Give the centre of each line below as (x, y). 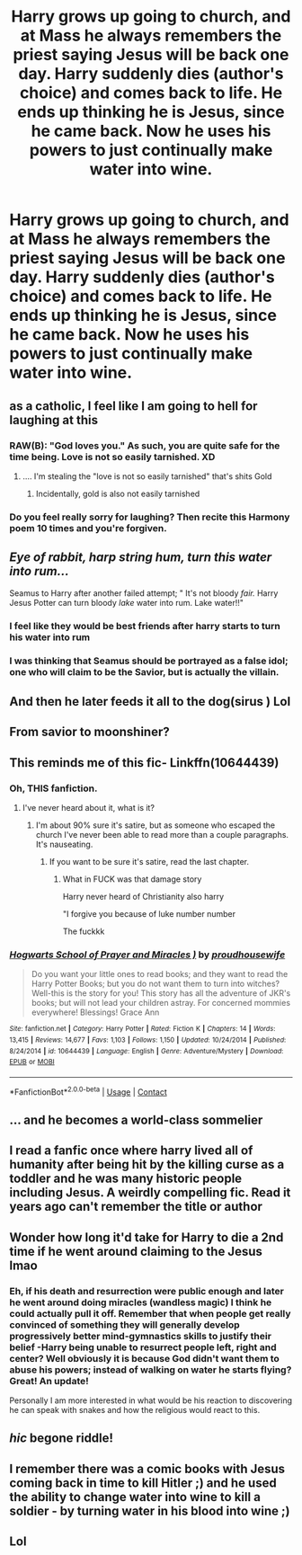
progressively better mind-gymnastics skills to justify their (141, 1336)
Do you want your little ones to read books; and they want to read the (160, 974)
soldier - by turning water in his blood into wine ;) (150, 1511)
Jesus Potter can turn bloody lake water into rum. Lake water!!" (127, 602)
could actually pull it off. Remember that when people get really (150, 1313)
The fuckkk (84, 931)
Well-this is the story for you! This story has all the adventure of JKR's (161, 993)
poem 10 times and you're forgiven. (89, 528)
